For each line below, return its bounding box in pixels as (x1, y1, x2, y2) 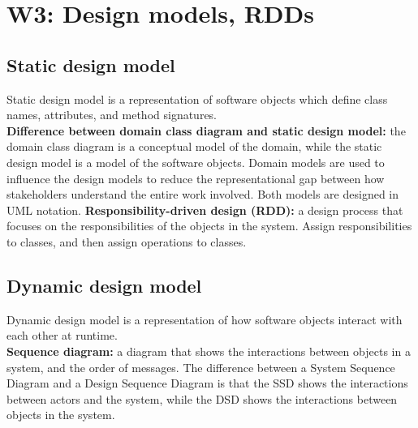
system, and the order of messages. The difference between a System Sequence (6, 358, 395, 375)
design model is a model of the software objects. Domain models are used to (6, 153, 385, 170)
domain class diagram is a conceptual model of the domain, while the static (6, 138, 382, 155)
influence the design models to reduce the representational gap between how (6, 169, 385, 186)
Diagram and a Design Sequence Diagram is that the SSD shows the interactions (6, 374, 408, 392)
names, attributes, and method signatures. (6, 106, 218, 123)
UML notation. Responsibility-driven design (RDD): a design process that (6, 201, 403, 218)
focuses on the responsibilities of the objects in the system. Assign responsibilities (6, 217, 412, 234)
